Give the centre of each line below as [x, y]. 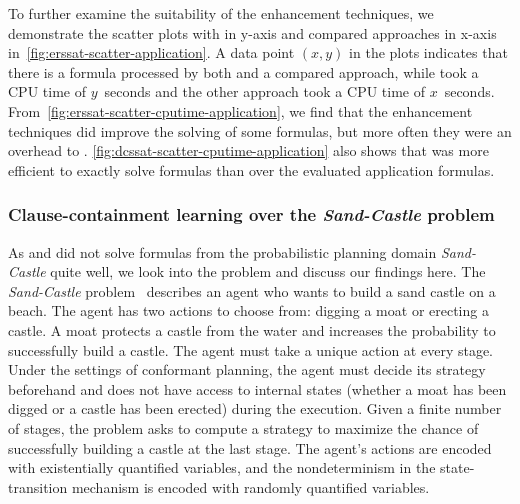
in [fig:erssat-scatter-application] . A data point [151, 52]
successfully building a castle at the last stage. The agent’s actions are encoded [250, 447]
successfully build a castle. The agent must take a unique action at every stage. [251, 349]
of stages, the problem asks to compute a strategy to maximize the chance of [243, 427]
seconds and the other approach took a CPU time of [264, 91]
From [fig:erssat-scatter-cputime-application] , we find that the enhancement [240, 110]
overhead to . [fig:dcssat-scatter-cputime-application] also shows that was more [248, 150]
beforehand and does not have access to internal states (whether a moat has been [257, 388]
